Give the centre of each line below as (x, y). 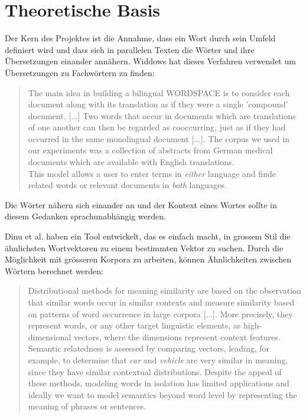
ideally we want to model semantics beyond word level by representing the (162, 394)
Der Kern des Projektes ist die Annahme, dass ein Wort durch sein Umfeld (140, 38)
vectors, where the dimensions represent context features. (177, 336)
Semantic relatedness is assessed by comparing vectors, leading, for (149, 348)
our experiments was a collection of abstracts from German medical (150, 150)
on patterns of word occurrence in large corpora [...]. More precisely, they (160, 313)
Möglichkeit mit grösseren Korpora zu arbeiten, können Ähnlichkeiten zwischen (148, 259)
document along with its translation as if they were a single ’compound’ (158, 104)
